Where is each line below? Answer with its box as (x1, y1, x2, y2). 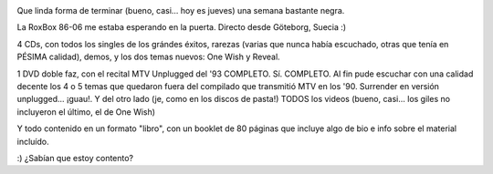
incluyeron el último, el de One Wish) (16, 106, 155, 118)
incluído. (16, 136, 49, 147)
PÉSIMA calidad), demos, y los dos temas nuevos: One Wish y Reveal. (16, 51, 280, 63)
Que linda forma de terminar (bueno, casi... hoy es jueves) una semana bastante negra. (16, 5, 345, 15)
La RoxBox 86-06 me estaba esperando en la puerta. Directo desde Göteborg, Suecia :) (16, 22, 347, 33)
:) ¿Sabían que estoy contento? (16, 152, 134, 163)
